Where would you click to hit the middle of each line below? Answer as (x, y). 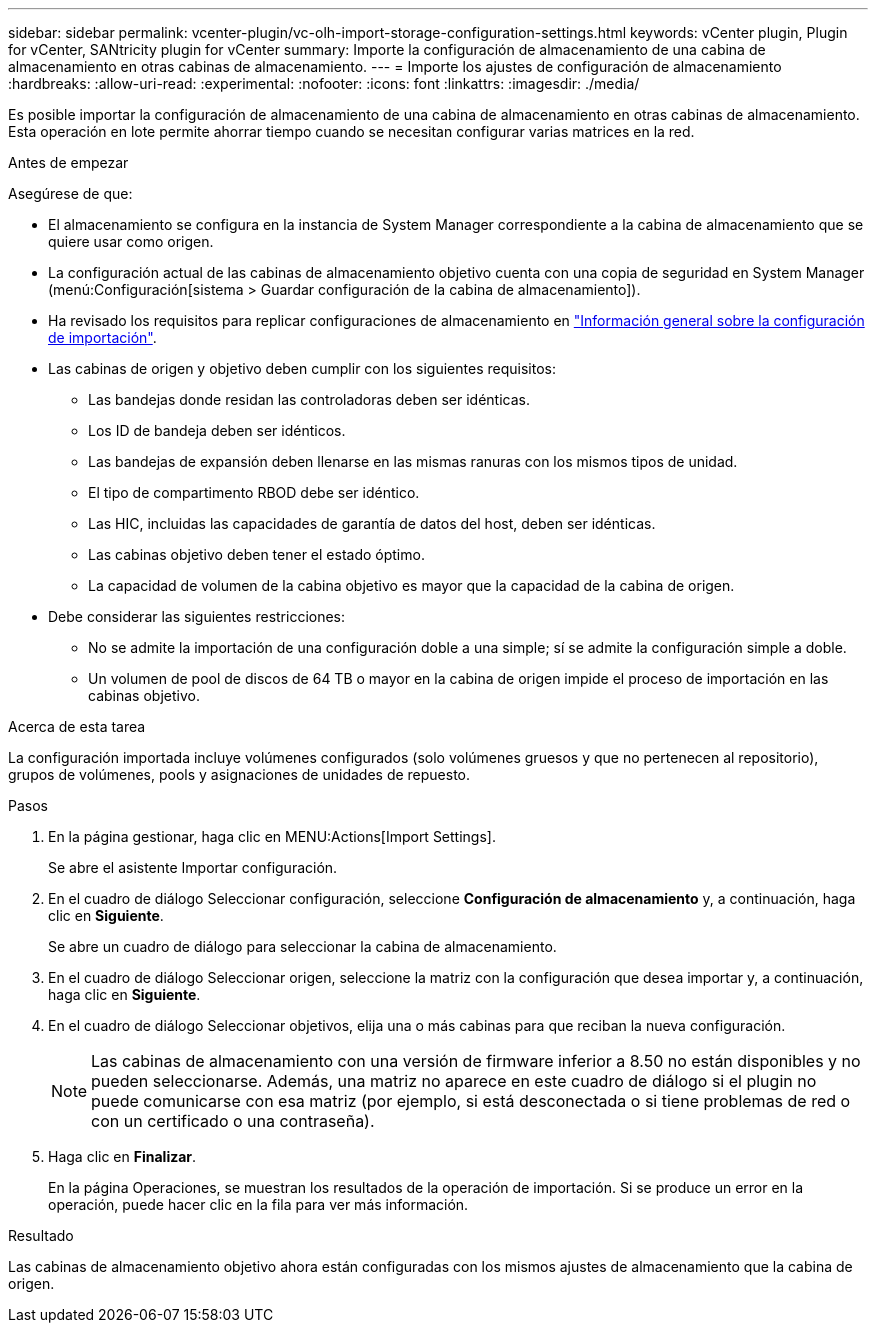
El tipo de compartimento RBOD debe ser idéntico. (254, 492)
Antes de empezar (68, 162)
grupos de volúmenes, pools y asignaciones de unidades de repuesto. (239, 774)
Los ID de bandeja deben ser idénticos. (217, 430)
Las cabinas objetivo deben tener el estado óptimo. (256, 554)
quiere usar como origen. (131, 241)
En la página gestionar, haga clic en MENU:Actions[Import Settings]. (272, 836)
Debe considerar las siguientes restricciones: (197, 616)
